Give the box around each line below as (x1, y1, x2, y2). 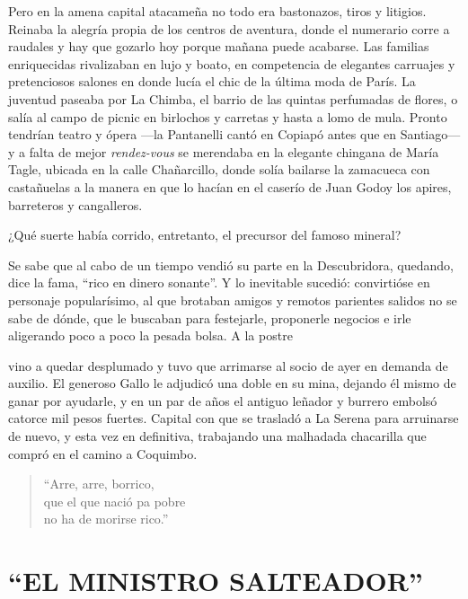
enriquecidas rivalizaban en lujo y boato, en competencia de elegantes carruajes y (8, 54, 455, 73)
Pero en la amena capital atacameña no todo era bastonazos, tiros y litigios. (8, 2, 427, 20)
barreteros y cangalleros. (8, 195, 143, 214)
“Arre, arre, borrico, (43, 474, 155, 493)
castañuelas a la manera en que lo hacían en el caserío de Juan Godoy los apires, (8, 177, 452, 196)
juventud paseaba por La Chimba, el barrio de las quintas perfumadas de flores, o (8, 89, 458, 108)
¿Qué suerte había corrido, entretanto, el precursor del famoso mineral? (8, 225, 402, 244)
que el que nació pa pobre (43, 491, 186, 510)
